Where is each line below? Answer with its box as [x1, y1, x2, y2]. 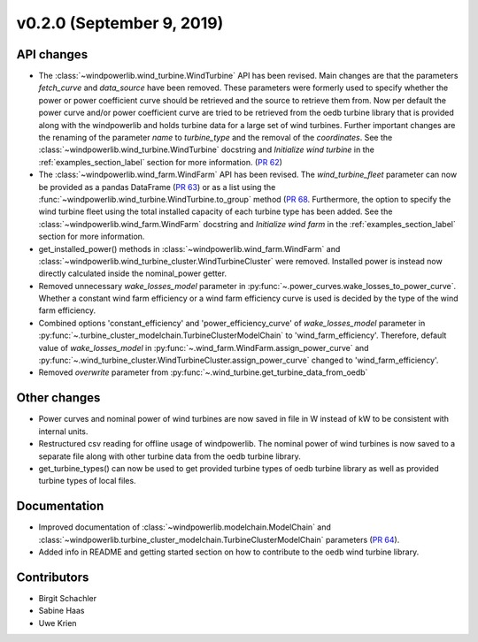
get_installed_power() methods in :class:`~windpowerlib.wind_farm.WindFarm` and [38, 243, 341, 254]
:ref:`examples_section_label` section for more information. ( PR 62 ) [38, 157, 283, 167]
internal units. [38, 425, 89, 437]
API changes [16, 47, 89, 62]
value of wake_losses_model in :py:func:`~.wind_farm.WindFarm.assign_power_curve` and [38, 342, 369, 353]
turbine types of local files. [38, 476, 136, 486]
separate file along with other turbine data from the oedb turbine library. [38, 451, 301, 462]
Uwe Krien [38, 617, 77, 628]
